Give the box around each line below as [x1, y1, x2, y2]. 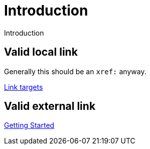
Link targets [4, 82, 43, 91]
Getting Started [4, 121, 55, 130]
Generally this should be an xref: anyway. [4, 67, 146, 76]
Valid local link [4, 46, 78, 59]
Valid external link [4, 100, 96, 113]
